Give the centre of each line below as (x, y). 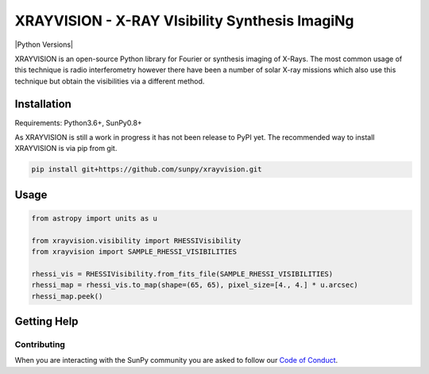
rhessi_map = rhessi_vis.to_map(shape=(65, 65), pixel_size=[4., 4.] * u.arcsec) (195, 285)
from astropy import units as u (95, 218)
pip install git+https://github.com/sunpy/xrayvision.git (147, 170)
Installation (43, 104)
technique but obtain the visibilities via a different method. (110, 81)
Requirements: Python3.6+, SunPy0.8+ (78, 122)
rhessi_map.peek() (67, 296)
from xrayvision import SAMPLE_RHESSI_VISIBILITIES (134, 252)
